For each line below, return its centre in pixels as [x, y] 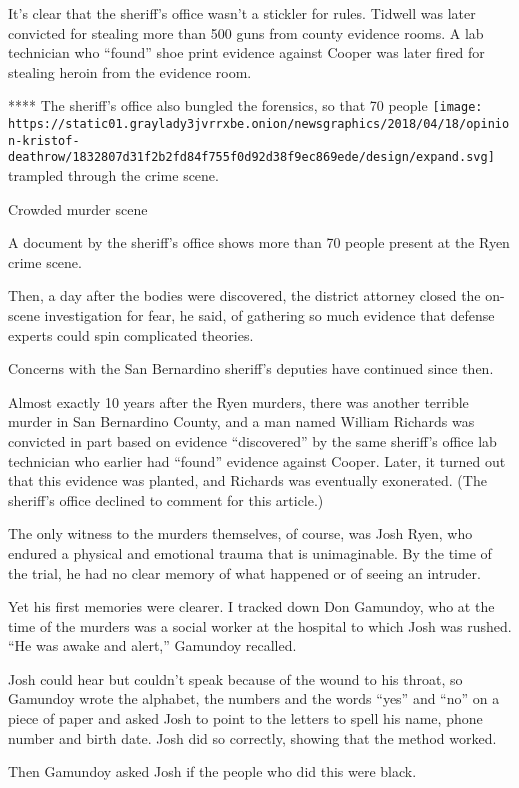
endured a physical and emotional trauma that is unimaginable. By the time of [250, 552]
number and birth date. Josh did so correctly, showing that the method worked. [252, 737]
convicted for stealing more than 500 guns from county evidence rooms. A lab [246, 32]
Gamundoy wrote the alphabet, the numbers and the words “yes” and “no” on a [254, 698]
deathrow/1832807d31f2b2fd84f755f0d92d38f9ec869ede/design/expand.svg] [251, 157]
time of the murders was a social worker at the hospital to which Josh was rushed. [260, 625]
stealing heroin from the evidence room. [130, 71]
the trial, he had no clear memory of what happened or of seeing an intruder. [244, 572]
